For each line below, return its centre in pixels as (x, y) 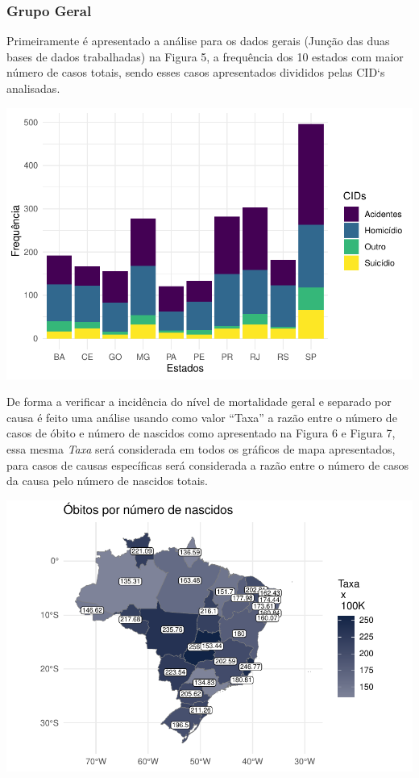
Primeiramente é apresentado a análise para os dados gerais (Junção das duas (198, 41)
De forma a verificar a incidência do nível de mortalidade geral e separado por (199, 402)
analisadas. (33, 88)
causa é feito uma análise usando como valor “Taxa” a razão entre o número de (202, 417)
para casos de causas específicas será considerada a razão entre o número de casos (208, 464)
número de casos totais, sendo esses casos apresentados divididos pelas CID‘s (196, 72)
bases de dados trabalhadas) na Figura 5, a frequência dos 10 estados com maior (205, 56)
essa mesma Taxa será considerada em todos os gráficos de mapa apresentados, (201, 448)
